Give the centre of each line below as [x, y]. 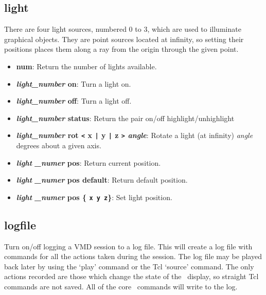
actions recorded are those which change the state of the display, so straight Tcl [131, 276]
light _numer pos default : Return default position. [102, 180]
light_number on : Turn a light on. [74, 83]
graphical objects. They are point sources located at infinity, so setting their [124, 39]
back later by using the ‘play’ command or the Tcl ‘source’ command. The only [129, 266]
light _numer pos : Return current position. [88, 162]
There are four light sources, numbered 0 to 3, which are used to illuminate [123, 29]
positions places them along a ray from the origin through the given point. [121, 49]
